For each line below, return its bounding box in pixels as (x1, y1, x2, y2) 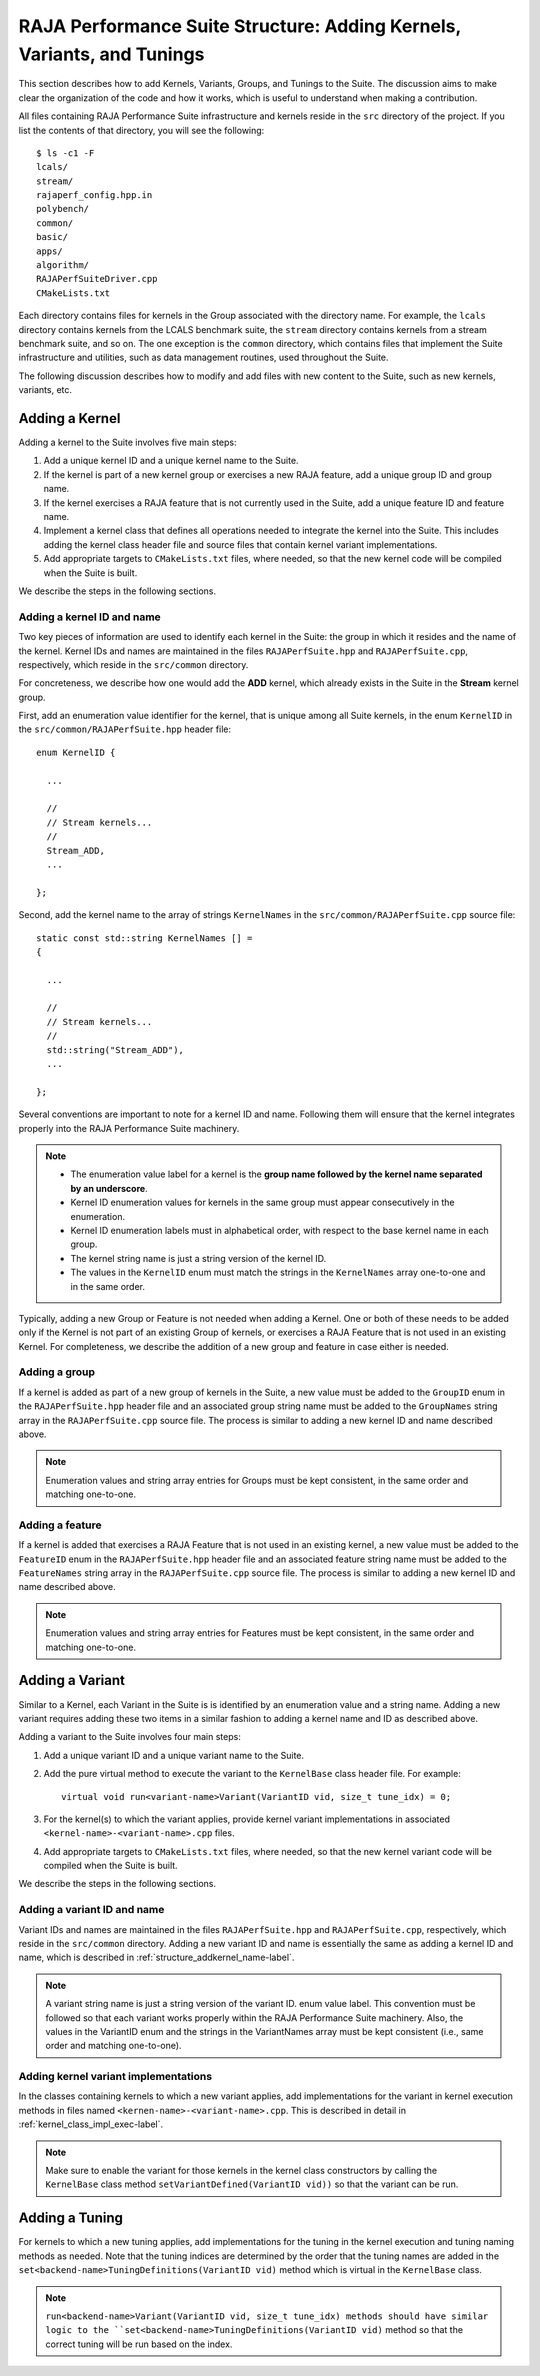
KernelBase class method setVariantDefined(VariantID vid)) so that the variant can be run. (45, 2178, 459, 2190)
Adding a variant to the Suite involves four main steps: (18, 1731, 242, 1743)
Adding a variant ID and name (18, 1903, 165, 1917)
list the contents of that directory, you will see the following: (18, 124, 265, 136)
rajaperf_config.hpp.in (36, 190, 153, 201)
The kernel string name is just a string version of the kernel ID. (70, 1252, 327, 1264)
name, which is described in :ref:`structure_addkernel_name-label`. (18, 1951, 295, 1964)
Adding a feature (18, 1518, 102, 1532)
